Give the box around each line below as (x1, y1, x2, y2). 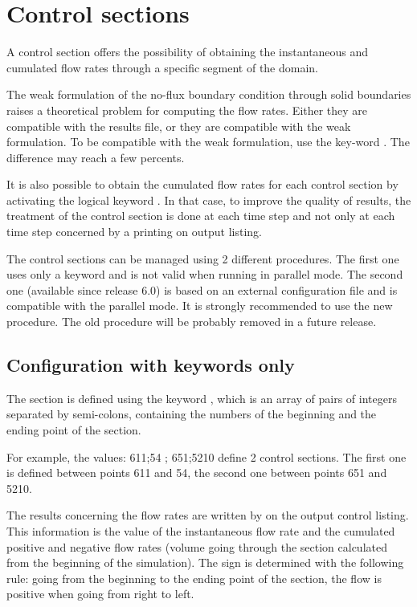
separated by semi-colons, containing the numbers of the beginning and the (6, 405, 377, 422)
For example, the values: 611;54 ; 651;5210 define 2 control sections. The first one (6, 448, 407, 465)
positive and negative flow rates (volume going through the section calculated (6, 538, 387, 555)
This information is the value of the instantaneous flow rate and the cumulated (6, 522, 395, 539)
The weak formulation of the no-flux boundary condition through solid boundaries (6, 86, 411, 103)
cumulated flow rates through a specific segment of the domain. (6, 59, 319, 75)
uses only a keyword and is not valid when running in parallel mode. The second (6, 266, 403, 283)
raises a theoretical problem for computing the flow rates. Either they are (6, 101, 368, 118)
